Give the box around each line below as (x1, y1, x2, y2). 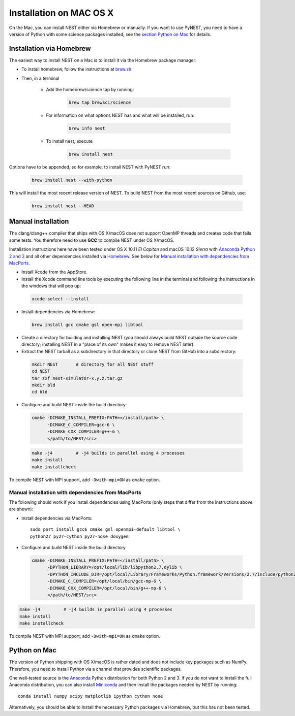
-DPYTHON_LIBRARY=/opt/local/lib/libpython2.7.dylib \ (47, 564, 182, 570)
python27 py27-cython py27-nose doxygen (30, 533, 129, 539)
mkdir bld (31, 382, 56, 388)
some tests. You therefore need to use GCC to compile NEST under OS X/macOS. (9, 237, 175, 243)
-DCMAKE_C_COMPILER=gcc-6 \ (47, 422, 115, 427)
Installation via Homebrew (9, 44, 91, 53)
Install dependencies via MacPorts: (21, 515, 93, 521)
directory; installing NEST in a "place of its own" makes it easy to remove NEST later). (21, 341, 195, 347)
